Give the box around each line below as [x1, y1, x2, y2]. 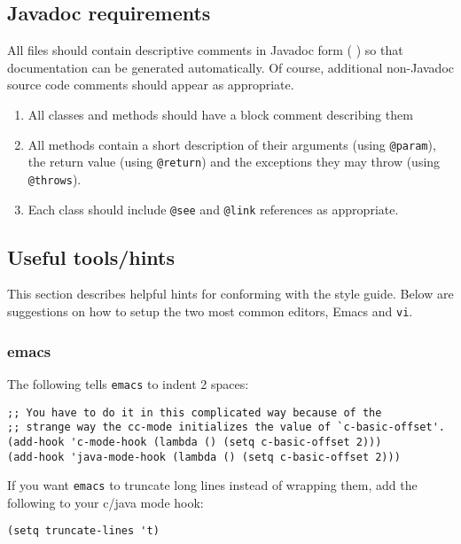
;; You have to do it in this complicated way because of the [7, 406, 382, 419]
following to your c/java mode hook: [7, 493, 204, 511]
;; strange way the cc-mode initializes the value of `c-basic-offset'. [7, 421, 445, 434]
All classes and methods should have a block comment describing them [27, 105, 413, 123]
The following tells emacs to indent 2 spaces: [7, 374, 249, 392]
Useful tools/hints [7, 243, 176, 270]
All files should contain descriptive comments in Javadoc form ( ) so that [7, 41, 403, 59]
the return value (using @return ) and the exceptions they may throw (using [27, 152, 441, 171]
